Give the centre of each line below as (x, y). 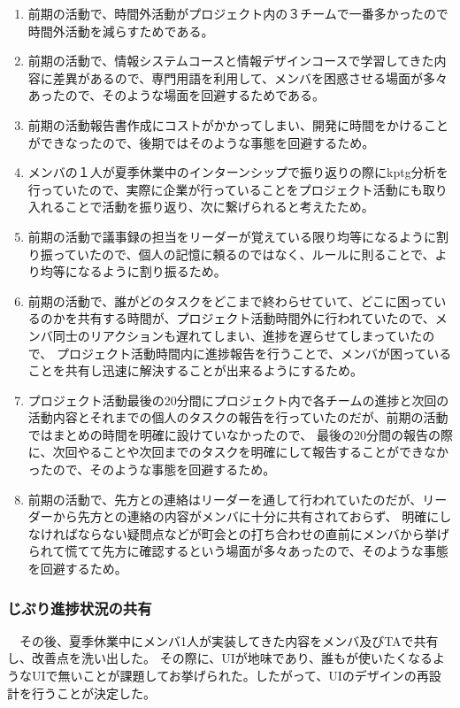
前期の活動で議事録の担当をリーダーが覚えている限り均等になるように (232, 236)
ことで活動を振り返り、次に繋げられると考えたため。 (219, 207)
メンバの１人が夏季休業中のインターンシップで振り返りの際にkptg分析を (238, 172)
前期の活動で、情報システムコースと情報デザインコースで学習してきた (231, 61)
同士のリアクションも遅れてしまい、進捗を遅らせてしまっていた (238, 335)
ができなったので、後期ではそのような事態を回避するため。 (201, 142)
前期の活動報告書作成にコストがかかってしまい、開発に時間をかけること (238, 124)
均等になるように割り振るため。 (133, 271)
